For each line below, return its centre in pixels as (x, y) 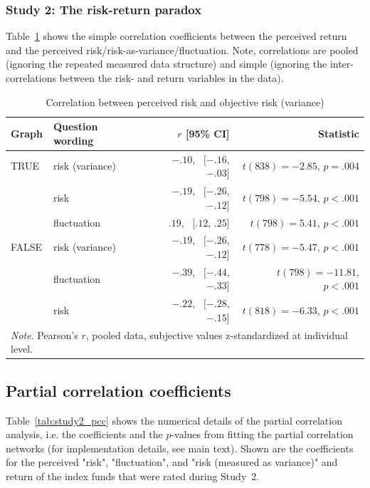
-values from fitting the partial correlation (262, 434)
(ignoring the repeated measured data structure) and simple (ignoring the (166, 64)
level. (22, 349)
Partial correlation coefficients (118, 390)
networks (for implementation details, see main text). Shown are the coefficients (180, 448)
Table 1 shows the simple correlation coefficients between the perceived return (176, 36)
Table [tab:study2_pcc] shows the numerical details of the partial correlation (174, 420)
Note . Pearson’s (44, 334)
